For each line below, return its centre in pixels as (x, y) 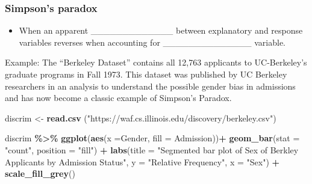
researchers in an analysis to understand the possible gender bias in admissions (150, 86)
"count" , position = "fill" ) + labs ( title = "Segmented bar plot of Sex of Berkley (152, 149)
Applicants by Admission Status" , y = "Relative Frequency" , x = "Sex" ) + (142, 161)
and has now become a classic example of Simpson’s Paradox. (118, 98)
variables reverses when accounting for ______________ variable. (152, 42)
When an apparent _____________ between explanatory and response (161, 30)
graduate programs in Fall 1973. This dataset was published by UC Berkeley (146, 74)
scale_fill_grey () (40, 173)
